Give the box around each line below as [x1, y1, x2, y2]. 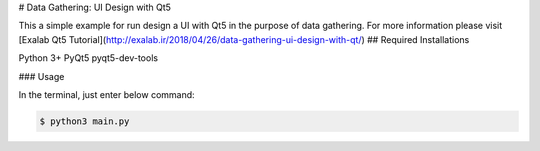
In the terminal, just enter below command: [18, 88, 195, 100]
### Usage [18, 70, 65, 82]
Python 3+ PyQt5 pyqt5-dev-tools [18, 52, 159, 64]
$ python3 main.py [39, 115, 130, 127]
